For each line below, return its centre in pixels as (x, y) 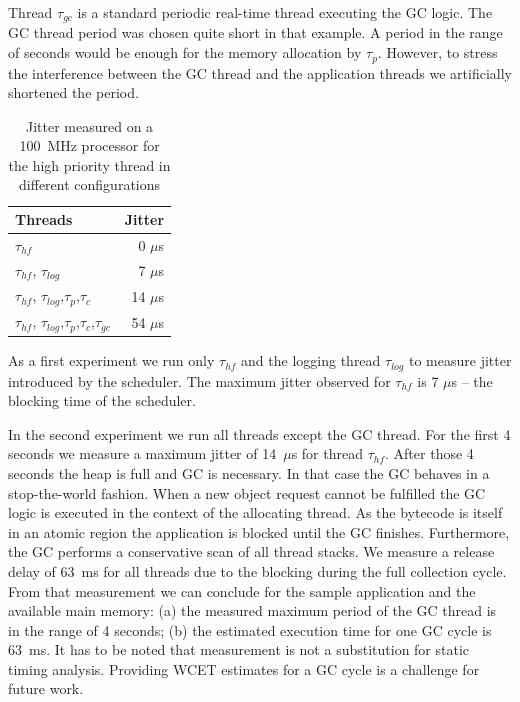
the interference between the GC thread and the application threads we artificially (260, 72)
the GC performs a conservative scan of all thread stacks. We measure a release (251, 551)
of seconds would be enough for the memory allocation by (185, 52)
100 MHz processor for (89, 145)
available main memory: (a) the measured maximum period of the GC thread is (252, 610)
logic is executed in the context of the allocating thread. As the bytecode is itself (255, 512)
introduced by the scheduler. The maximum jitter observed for (199, 380)
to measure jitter (460, 360)
